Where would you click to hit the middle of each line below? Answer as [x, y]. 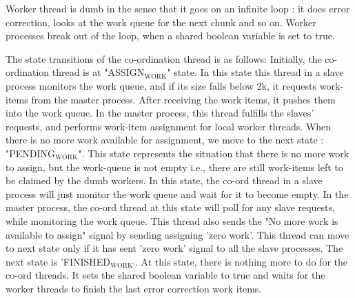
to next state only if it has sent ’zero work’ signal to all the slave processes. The [174, 248]
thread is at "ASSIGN [98, 72]
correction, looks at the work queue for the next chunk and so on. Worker [161, 22]
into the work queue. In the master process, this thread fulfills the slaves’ [160, 113]
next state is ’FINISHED [58, 261]
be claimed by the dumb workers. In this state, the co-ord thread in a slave [164, 180]
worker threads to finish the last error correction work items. [134, 288]
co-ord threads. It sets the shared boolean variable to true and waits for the [165, 275]
